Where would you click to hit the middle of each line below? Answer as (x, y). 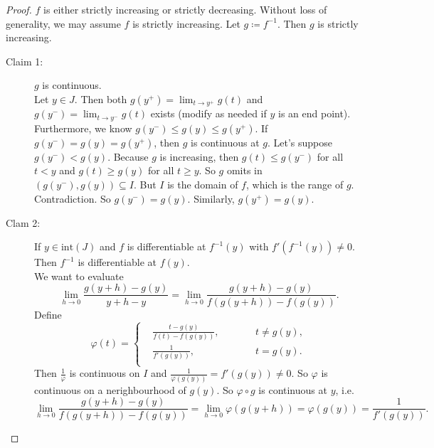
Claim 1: (25, 61)
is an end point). (314, 113)
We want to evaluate (79, 276)
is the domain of (203, 185)
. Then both (101, 98)
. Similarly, (211, 198)
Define (48, 314)
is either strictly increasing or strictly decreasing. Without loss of (185, 9)
